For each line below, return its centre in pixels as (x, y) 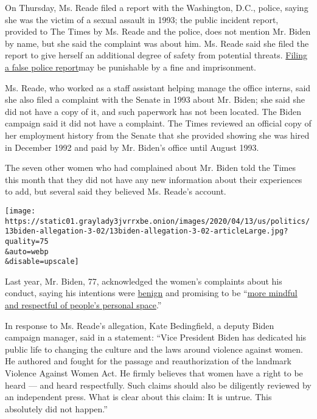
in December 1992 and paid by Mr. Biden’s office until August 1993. (132, 147)
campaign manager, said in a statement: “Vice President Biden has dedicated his (156, 337)
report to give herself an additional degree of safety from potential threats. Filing (156, 55)
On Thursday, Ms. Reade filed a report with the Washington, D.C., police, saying (157, 7)
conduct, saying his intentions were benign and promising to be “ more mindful (151, 293)
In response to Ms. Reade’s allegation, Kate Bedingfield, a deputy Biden (140, 325)
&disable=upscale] (42, 262)
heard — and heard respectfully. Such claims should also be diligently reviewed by (158, 385)
